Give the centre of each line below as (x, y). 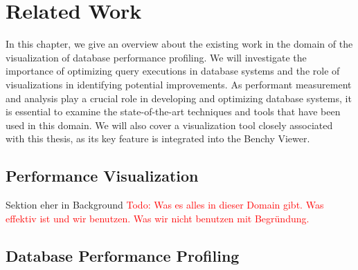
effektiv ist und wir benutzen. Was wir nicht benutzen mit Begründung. (158, 218)
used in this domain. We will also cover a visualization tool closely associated (169, 125)
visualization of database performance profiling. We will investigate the (156, 57)
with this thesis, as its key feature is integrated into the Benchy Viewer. (158, 138)
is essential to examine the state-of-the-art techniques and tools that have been (173, 112)
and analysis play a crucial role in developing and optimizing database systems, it (179, 98)
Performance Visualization (102, 176)
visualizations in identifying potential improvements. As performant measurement (179, 84)
